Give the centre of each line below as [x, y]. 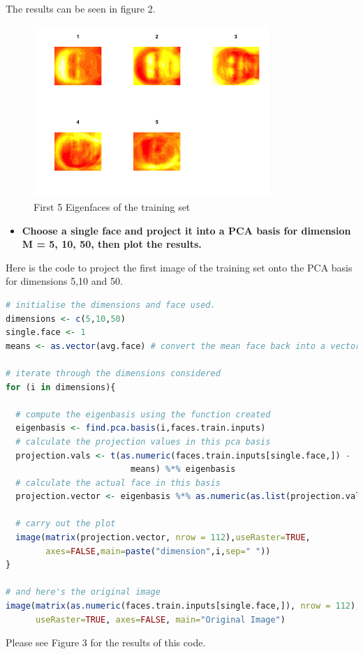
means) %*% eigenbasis [183, 469]
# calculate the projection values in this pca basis [143, 441]
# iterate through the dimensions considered [113, 373]
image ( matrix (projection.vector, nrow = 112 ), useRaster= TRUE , [163, 538]
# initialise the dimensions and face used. [111, 305]
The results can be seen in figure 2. [81, 8]
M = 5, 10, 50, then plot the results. [112, 244]
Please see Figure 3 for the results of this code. [106, 642]
